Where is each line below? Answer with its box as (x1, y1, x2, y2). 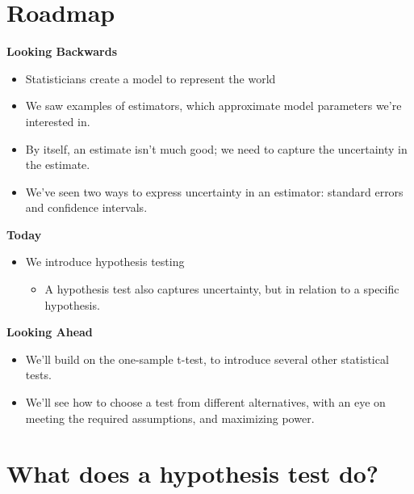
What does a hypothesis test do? (6, 457, 379, 490)
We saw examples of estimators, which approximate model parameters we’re (25, 97, 402, 114)
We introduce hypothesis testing (25, 253, 185, 270)
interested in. (25, 112, 90, 129)
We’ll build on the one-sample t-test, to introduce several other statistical (25, 350, 389, 367)
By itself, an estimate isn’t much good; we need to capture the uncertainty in (25, 140, 408, 157)
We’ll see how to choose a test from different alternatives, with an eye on (25, 394, 386, 411)
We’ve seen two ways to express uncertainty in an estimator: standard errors (25, 183, 404, 200)
